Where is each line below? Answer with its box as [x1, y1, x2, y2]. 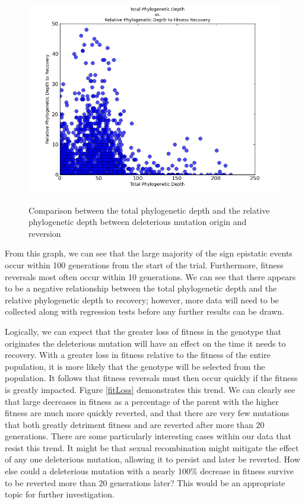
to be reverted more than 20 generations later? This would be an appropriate [5, 476, 285, 489]
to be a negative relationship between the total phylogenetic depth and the [5, 282, 277, 294]
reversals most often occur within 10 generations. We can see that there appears [5, 270, 296, 283]
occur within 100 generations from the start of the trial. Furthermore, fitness [5, 258, 284, 271]
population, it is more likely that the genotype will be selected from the [5, 360, 265, 372]
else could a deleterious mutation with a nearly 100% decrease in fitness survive [5, 465, 294, 477]
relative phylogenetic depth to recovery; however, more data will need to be [5, 293, 279, 306]
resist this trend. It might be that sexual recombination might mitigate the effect [5, 441, 299, 454]
